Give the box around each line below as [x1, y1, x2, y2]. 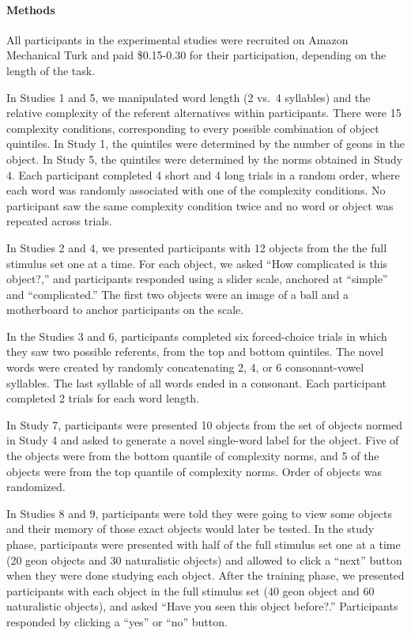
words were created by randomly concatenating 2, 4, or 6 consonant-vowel [6, 359, 364, 376]
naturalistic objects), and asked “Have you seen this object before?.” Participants [6, 598, 398, 614]
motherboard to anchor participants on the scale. [6, 301, 244, 318]
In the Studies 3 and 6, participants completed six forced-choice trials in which [6, 327, 387, 344]
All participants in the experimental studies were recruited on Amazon [6, 31, 349, 47]
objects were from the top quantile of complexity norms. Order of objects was [6, 463, 382, 479]
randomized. [6, 478, 66, 495]
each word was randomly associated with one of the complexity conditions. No [6, 182, 386, 198]
